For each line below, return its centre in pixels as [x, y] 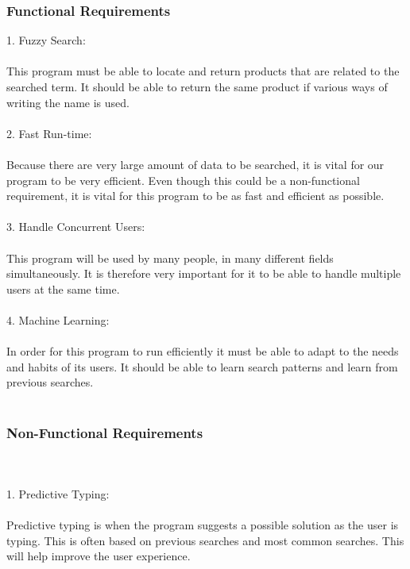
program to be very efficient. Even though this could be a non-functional [183, 180]
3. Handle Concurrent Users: [76, 227]
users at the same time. [63, 288]
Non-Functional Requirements [105, 433]
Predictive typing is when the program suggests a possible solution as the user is [203, 525]
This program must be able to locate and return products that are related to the [203, 71]
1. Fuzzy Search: [46, 40]
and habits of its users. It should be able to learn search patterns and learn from [202, 366]
